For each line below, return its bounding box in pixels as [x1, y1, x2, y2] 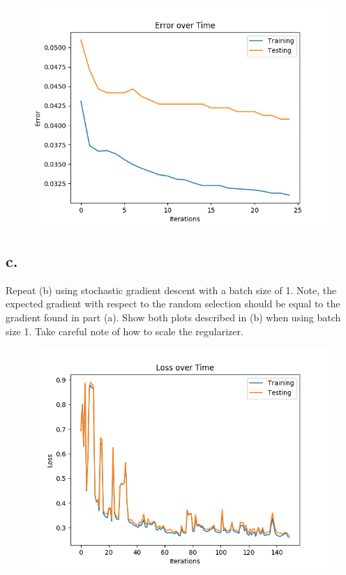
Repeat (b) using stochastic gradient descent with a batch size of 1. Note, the [6, 282, 337, 297]
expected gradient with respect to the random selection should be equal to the [6, 296, 340, 311]
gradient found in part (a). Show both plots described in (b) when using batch [6, 309, 341, 324]
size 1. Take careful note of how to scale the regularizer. [6, 323, 243, 338]
